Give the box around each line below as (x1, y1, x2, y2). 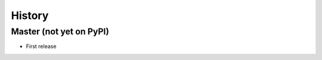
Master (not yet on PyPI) (11, 26, 110, 37)
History (11, 9, 49, 22)
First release (26, 43, 57, 50)
